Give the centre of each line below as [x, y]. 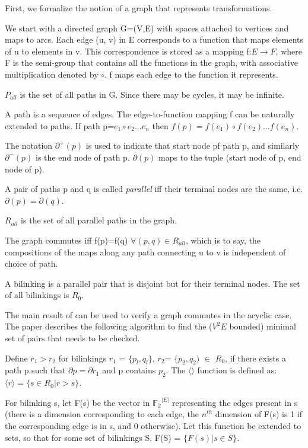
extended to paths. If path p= [60, 125]
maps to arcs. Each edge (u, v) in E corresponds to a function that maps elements [154, 39]
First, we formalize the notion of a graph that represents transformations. [139, 8]
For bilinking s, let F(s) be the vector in [77, 402]
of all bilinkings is [37, 295]
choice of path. [31, 263]
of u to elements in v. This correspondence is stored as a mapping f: [128, 51]
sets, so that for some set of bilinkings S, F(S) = [93, 437]
